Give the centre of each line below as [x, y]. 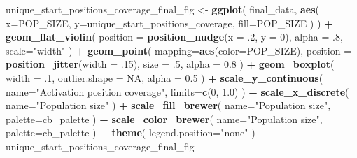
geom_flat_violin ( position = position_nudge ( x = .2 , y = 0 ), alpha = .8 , [174, 37]
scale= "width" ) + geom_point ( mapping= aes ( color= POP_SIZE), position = [179, 50]
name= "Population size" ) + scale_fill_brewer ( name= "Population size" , [168, 105]
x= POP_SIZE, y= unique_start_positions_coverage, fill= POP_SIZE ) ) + [169, 23]
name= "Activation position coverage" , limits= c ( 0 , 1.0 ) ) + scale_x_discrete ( [177, 91]
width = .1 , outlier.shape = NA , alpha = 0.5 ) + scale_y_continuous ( [164, 77]
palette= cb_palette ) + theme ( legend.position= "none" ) [131, 132]
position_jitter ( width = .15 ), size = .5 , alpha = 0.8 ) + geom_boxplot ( [170, 64]
